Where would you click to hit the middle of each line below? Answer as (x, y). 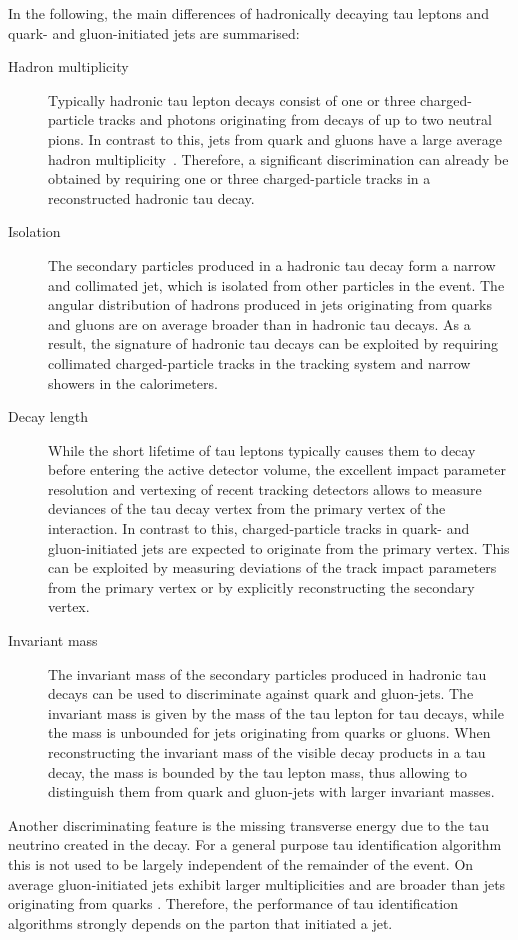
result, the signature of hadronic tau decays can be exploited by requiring (273, 343)
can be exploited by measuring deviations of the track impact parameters (272, 567)
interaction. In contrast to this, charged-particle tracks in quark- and (259, 528)
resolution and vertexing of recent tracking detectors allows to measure (265, 488)
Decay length (48, 416)
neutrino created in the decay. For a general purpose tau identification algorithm (255, 844)
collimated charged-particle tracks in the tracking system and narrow (259, 362)
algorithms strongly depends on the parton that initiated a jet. (200, 922)
